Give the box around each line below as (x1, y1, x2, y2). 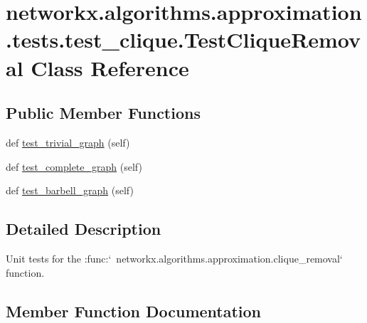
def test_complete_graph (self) (6, 159, 142, 174)
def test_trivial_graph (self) (6, 134, 130, 149)
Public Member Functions (6, 102, 201, 124)
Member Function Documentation (6, 300, 262, 322)
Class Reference (31, 53, 189, 82)
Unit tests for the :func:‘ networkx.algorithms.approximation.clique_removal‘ (6, 250, 343, 265)
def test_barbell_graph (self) (6, 183, 134, 198)
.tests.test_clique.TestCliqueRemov (6, 25, 361, 54)
